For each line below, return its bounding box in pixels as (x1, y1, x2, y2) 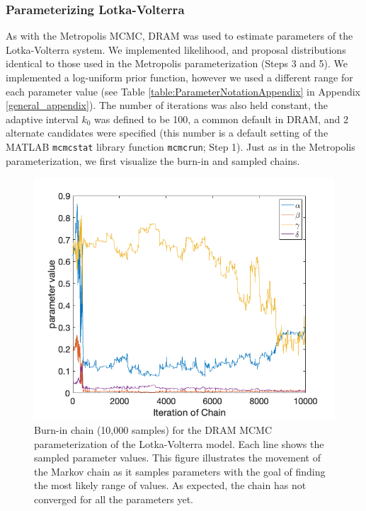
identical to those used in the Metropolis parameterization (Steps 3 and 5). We (6, 56, 348, 71)
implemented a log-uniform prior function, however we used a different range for (6, 70, 353, 84)
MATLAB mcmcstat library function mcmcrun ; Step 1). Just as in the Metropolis (6, 139, 355, 154)
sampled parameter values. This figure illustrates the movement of (34, 450, 321, 465)
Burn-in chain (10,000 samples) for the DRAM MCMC (34, 423, 273, 437)
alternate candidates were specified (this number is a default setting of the (6, 125, 328, 140)
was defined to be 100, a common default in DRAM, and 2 (94, 111, 349, 126)
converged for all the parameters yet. (34, 492, 193, 507)
